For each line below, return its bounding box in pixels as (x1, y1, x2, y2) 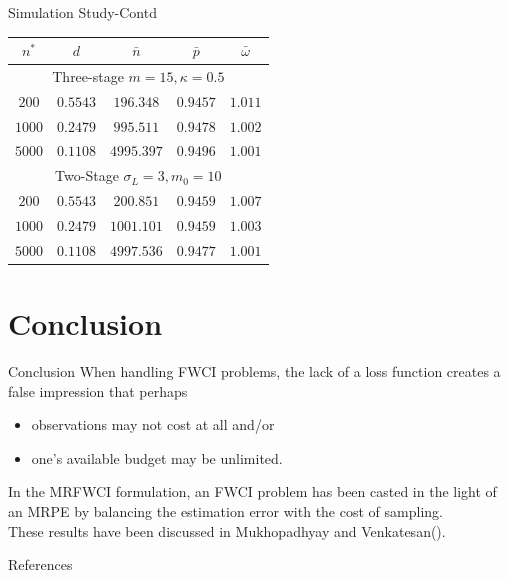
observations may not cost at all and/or (31, 414, 275, 435)
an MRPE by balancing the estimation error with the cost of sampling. (8, 501, 443, 522)
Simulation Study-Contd (8, 2, 157, 22)
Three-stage (52, 65, 124, 86)
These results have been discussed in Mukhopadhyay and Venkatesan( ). (8, 520, 446, 541)
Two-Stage (55, 165, 119, 186)
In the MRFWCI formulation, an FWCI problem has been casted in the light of (8, 481, 497, 502)
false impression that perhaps (8, 380, 188, 401)
